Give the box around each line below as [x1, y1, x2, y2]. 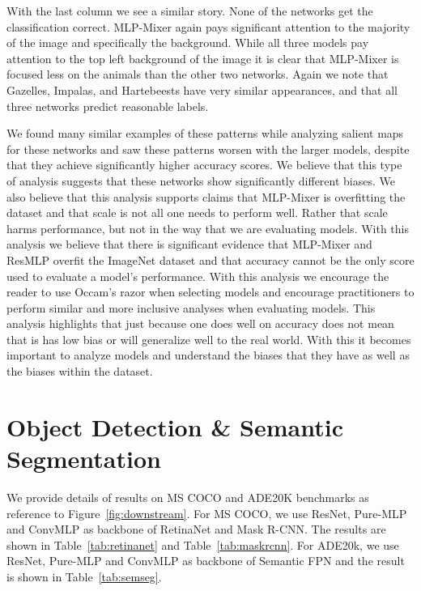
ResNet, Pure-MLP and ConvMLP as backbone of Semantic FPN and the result [6, 552, 405, 569]
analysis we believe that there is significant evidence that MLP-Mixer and [6, 236, 372, 253]
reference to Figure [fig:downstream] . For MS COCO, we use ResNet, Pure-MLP [6, 504, 407, 521]
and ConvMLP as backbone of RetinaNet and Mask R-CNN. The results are [6, 521, 386, 538]
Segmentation [6, 442, 161, 475]
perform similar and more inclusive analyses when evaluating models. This [6, 299, 376, 316]
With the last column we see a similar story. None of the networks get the [6, 2, 373, 19]
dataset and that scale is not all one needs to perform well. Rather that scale [6, 204, 388, 221]
